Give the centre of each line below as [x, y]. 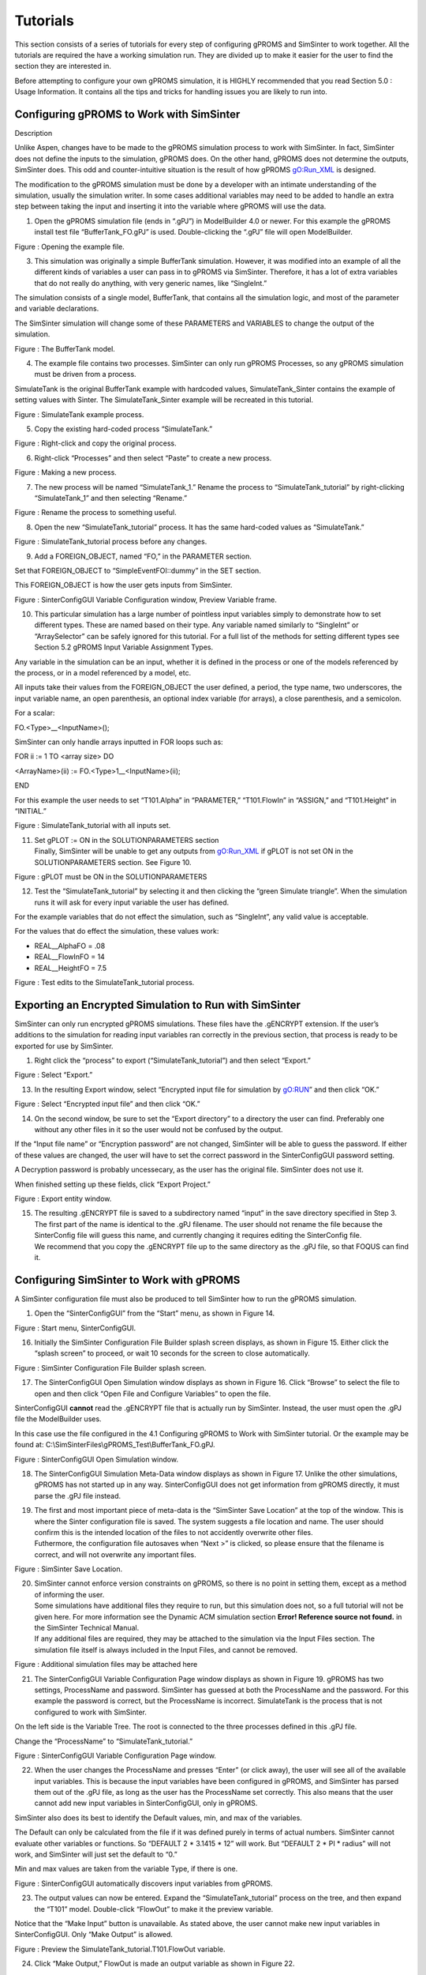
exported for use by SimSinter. [64, 1046]
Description [34, 134]
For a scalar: [35, 713]
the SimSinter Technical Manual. [87, 1628]
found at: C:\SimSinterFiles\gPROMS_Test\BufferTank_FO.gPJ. [115, 1445]
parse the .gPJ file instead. [78, 1495]
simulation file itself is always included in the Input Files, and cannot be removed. [166, 1650]
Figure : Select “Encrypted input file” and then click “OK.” [107, 1104]
